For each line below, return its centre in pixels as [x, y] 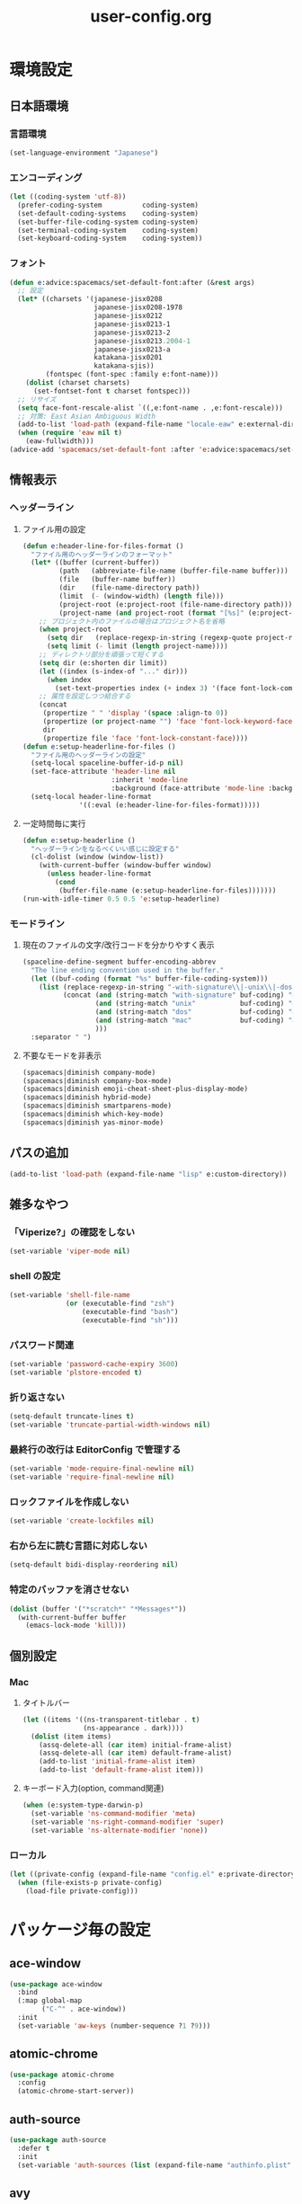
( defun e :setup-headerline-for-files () [99, 747]
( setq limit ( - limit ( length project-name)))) [137, 646]
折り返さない [37, 1397]
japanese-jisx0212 [129, 316]
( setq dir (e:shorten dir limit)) [103, 662]
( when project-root [75, 630]
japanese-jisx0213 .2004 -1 [142, 341]
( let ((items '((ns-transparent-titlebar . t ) [111, 1720]
